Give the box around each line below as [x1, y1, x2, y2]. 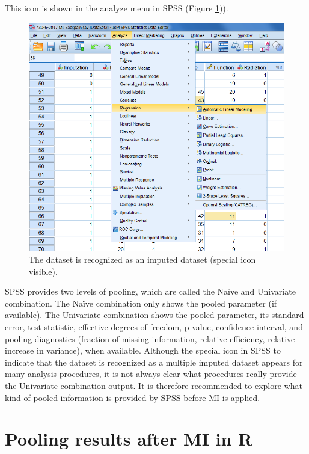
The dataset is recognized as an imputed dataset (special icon [29, 253, 256, 266]
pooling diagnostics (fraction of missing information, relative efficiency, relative [5, 332, 295, 345]
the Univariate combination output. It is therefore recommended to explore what [5, 379, 302, 392]
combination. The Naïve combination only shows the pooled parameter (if [5, 296, 277, 309]
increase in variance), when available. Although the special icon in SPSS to [5, 344, 281, 357]
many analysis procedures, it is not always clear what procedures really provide [5, 367, 297, 380]
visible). [29, 265, 58, 277]
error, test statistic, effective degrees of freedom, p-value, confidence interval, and [5, 321, 303, 333]
